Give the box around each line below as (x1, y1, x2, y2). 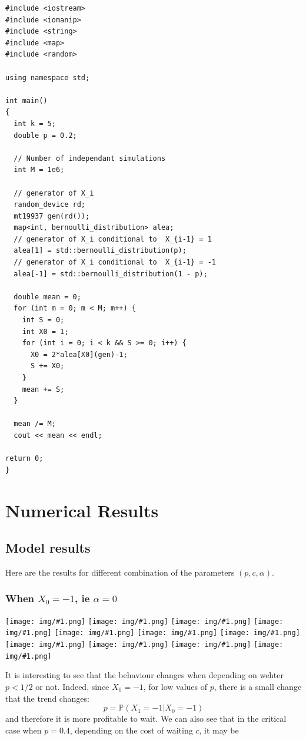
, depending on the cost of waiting (69, 724, 193, 736)
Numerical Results (5, 498, 159, 522)
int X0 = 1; (22, 327, 69, 336)
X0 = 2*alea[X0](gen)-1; (30, 350, 128, 359)
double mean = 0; (14, 292, 81, 301)
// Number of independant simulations (14, 154, 166, 163)
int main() (5, 96, 48, 105)
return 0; (5, 454, 44, 463)
